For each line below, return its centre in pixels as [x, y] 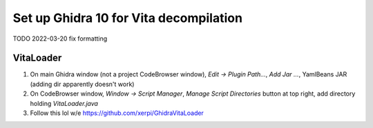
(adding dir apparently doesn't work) [82, 84]
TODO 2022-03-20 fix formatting [60, 39]
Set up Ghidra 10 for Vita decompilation [128, 18]
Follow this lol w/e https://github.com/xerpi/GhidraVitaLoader [117, 113]
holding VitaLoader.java [64, 103]
